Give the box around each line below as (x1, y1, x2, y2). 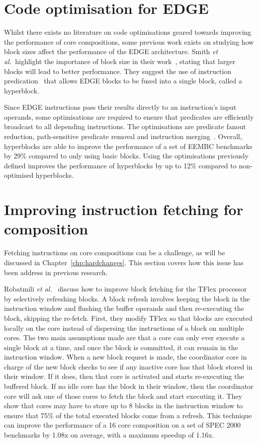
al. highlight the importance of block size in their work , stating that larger (4, 56, 236, 66)
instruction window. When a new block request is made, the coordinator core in (4, 352, 247, 362)
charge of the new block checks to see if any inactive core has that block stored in (4, 361, 253, 371)
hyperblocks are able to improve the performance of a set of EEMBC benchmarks (4, 141, 253, 151)
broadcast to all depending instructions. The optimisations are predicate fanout (4, 121, 246, 132)
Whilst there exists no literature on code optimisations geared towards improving (4, 27, 252, 37)
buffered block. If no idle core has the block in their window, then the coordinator (4, 381, 254, 391)
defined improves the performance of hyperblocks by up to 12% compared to (4, 160, 237, 170)
